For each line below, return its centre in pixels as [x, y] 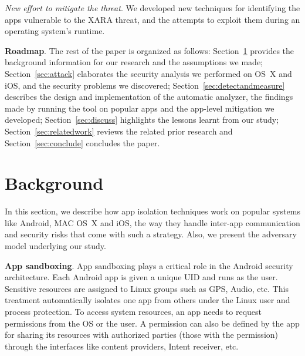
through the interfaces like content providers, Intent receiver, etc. [122, 346]
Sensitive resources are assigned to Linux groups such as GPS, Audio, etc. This [147, 288]
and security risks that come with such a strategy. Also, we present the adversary [151, 234]
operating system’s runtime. [55, 31]
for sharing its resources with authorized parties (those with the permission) [142, 335]
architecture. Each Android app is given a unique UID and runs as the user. [141, 277]
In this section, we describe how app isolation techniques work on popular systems [152, 211]
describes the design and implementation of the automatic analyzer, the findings [149, 97]
